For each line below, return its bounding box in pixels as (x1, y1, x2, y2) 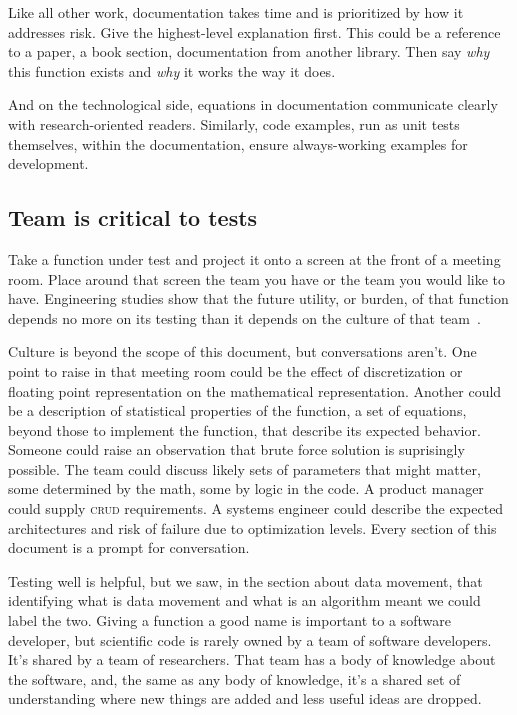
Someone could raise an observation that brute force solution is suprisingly (8, 439, 465, 460)
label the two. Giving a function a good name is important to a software (8, 610, 451, 631)
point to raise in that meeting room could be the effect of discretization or (8, 360, 463, 381)
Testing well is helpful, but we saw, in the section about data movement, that (8, 570, 483, 591)
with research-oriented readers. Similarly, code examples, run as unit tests (8, 113, 460, 134)
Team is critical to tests (8, 202, 258, 233)
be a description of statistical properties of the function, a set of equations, (8, 400, 467, 421)
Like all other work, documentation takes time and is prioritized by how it (8, 2, 464, 22)
